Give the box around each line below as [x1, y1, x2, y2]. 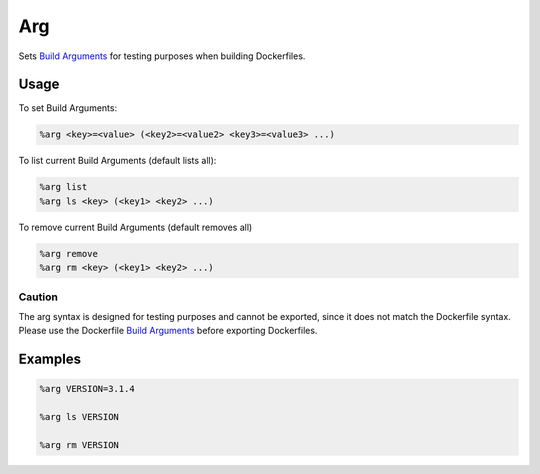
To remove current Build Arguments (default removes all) [18, 221, 253, 233]
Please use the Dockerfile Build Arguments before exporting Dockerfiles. [18, 325, 318, 337]
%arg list [39, 181, 88, 193]
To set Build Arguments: [18, 102, 118, 114]
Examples [18, 351, 82, 368]
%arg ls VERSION [39, 411, 120, 423]
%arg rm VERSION [39, 439, 120, 450]
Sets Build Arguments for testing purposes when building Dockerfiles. [18, 50, 306, 62]
